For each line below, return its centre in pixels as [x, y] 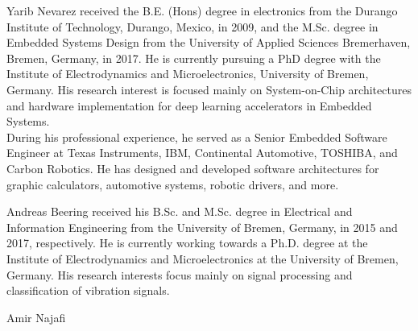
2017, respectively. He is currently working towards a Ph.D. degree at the [187, 243]
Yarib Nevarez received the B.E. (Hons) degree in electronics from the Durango [202, 10]
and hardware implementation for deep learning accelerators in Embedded [189, 105]
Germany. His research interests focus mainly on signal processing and [180, 274]
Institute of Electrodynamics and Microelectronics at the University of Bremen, [203, 258]
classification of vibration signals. [88, 290]
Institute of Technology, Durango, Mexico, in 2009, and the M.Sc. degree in [192, 26]
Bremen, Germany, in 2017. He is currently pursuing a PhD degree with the [194, 58]
